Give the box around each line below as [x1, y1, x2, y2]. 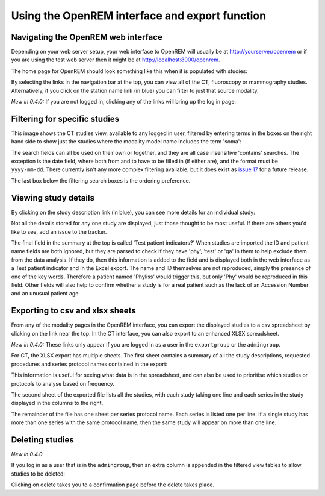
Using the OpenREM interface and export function [11, 9, 267, 22]
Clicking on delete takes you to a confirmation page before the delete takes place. [11, 481, 215, 488]
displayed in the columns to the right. [11, 400, 104, 407]
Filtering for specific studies [11, 113, 120, 124]
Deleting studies [11, 435, 75, 445]
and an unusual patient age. [11, 290, 81, 297]
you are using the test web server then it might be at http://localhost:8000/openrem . [11, 56, 220, 63]
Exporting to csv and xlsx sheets [11, 306, 137, 316]
